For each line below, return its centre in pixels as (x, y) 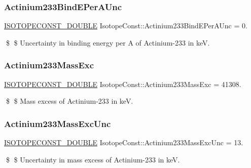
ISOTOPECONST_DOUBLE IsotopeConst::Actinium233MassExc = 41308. (123, 84)
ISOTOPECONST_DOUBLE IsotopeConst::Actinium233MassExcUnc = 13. (124, 142)
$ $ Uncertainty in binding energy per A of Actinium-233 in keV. (108, 42)
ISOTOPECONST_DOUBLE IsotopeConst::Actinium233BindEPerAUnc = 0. (126, 26)
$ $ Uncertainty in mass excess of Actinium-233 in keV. (93, 159)
